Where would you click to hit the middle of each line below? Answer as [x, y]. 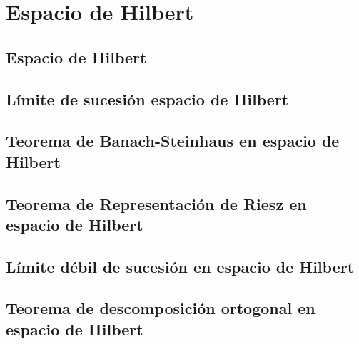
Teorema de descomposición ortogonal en [161, 308]
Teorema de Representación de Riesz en [156, 203]
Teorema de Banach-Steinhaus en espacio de [173, 141]
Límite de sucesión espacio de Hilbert [147, 99]
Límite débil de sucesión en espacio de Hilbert [180, 266]
